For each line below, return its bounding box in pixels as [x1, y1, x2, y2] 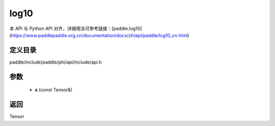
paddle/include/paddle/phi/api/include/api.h [9, 59, 102, 65]
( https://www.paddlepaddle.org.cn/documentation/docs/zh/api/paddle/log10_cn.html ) [9, 32, 189, 38]
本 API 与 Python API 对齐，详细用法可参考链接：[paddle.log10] [9, 25, 142, 31]
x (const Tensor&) [35, 87, 73, 93]
